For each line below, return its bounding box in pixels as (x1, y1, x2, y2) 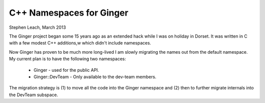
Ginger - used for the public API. (33, 67, 99, 73)
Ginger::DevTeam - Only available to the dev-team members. (33, 74, 157, 80)
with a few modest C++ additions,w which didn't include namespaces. (9, 40, 152, 46)
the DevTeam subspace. (9, 92, 58, 98)
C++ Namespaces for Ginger (9, 7, 129, 18)
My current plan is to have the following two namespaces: (9, 56, 126, 62)
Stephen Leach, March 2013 (9, 24, 66, 30)
